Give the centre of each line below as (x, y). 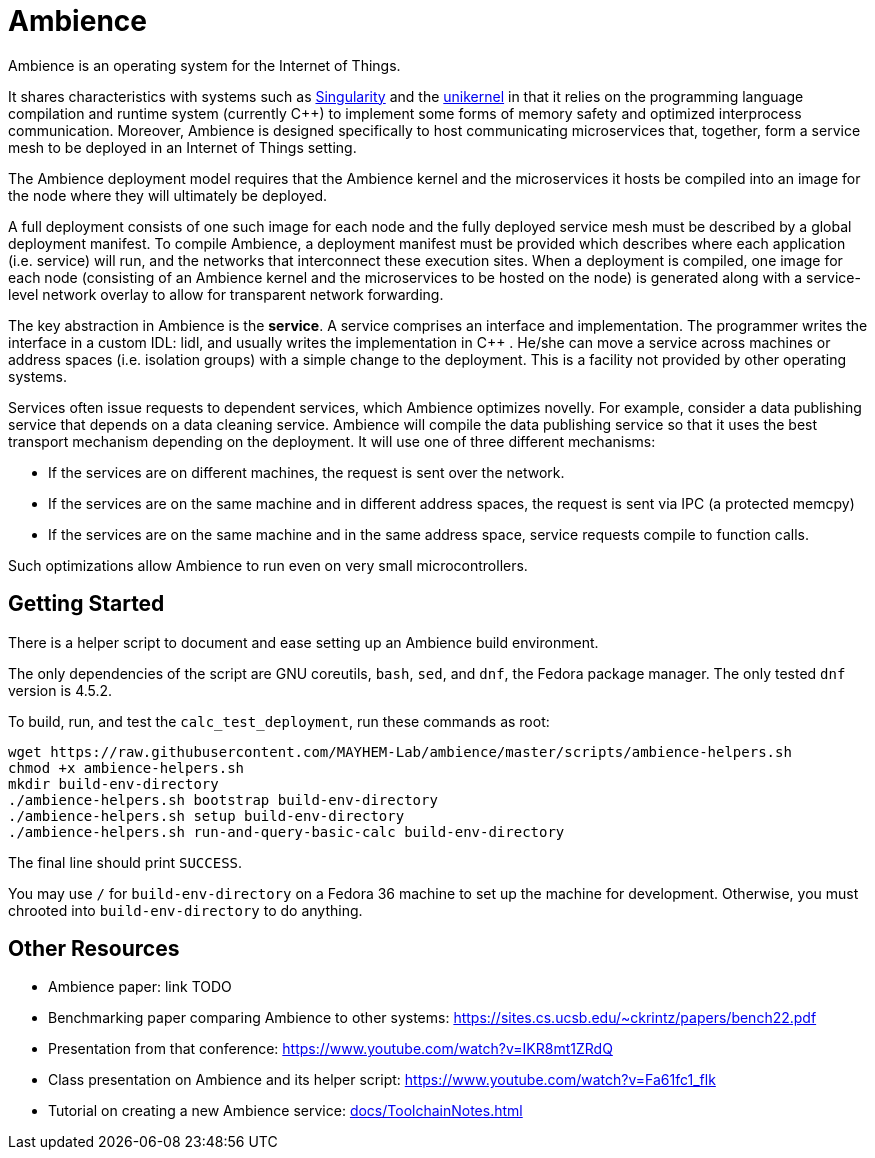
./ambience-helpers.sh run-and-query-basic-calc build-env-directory (286, 831)
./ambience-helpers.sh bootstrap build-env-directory (223, 799)
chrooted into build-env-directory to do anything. (185, 910)
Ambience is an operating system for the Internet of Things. (204, 65)
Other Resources (94, 949)
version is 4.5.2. (60, 690)
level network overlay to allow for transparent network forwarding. (226, 294)
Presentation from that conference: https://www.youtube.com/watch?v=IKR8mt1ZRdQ (330, 1049)
